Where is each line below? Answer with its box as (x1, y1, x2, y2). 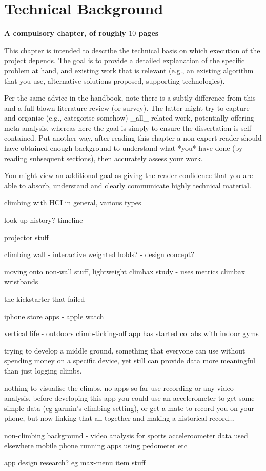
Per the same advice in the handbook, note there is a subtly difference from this (4, 92, 256, 103)
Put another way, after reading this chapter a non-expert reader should (38, 132, 262, 143)
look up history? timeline (4, 214, 83, 225)
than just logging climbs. (4, 365, 82, 376)
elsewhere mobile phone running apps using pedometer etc (4, 440, 187, 450)
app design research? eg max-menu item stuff (4, 457, 146, 468)
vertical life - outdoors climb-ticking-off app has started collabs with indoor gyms (4, 328, 259, 339)
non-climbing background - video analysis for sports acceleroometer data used (4, 429, 248, 440)
